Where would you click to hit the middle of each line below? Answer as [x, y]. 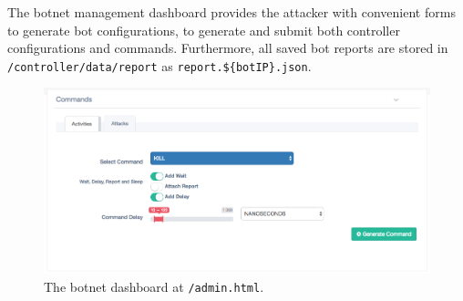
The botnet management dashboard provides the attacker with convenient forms [231, 12]
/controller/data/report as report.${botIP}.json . [159, 65]
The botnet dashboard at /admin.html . [154, 286]
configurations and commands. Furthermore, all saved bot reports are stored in [228, 48]
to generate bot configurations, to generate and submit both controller [204, 30]
